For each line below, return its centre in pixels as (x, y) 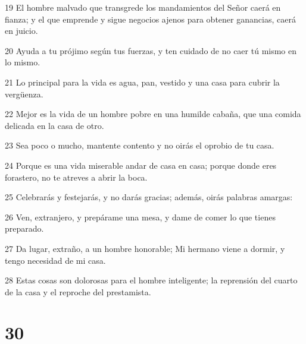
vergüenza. (24, 94)
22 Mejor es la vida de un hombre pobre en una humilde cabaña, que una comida (153, 114)
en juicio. (21, 31)
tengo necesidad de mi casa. (55, 260)
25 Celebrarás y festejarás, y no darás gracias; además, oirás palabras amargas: (149, 197)
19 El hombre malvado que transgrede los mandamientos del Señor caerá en (143, 7)
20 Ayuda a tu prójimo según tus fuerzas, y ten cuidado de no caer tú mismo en (151, 50)
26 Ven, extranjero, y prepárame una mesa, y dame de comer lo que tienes (140, 217)
